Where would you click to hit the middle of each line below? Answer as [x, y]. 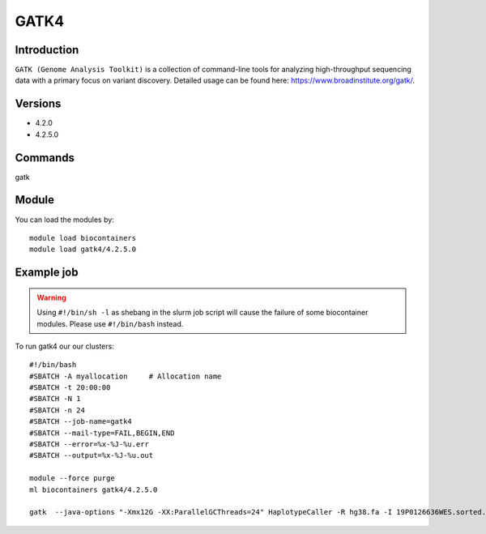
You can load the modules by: [65, 220]
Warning [51, 297]
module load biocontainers [83, 238]
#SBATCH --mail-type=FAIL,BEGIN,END [102, 433]
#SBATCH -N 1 [55, 399]
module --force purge [72, 478]
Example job [47, 273]
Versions [38, 104]
